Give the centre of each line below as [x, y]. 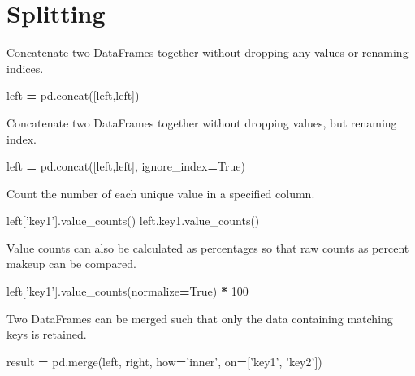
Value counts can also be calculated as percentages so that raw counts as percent [208, 247]
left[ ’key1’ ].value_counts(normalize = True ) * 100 [128, 291]
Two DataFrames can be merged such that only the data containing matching [200, 318]
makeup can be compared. [71, 264]
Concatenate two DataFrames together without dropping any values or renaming [207, 52]
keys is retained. [47, 334]
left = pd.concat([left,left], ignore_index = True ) [126, 166]
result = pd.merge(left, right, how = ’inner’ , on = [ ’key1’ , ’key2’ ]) [164, 361]
